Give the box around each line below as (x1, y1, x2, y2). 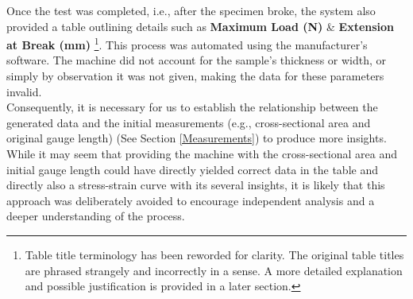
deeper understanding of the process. (6, 208, 185, 224)
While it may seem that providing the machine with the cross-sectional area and (6, 146, 397, 161)
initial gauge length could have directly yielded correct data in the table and (6, 161, 378, 177)
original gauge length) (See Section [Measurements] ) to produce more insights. (6, 130, 387, 146)
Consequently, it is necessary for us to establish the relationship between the (6, 99, 378, 115)
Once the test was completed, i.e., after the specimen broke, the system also (6, 2, 376, 18)
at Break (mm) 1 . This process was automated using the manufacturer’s (6, 34, 368, 52)
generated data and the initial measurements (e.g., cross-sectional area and (6, 114, 371, 130)
